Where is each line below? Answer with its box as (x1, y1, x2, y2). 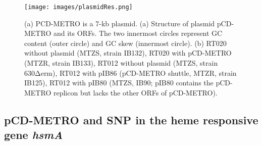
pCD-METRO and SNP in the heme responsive (4, 112, 258, 127)
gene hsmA (4, 127, 63, 142)
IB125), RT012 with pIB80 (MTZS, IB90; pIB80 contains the (24, 77, 214, 88)
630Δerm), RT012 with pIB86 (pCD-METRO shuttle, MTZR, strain (24, 67, 237, 78)
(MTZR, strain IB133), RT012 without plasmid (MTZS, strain (24, 58, 218, 68)
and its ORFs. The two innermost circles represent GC (53, 28, 223, 38)
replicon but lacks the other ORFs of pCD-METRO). (53, 87, 218, 98)
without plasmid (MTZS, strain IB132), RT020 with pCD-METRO (24, 47, 232, 58)
